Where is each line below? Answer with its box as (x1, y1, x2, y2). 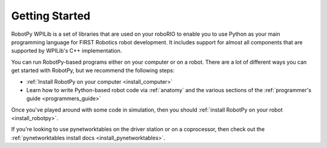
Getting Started (11, 9, 91, 22)
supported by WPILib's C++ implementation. (11, 47, 122, 55)
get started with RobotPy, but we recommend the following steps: (11, 67, 175, 74)
